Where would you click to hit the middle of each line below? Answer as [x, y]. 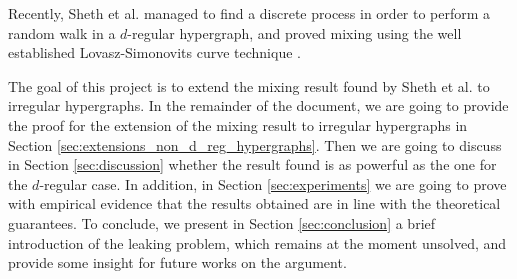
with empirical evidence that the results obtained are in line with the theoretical [254, 203]
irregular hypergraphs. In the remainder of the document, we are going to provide [258, 105]
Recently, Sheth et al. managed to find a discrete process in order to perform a [249, 13]
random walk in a [62, 32]
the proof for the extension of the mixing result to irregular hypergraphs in [238, 124]
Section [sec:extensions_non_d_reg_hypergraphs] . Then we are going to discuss [255, 144]
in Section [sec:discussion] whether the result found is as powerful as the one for [252, 164]
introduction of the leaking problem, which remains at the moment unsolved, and [257, 242]
